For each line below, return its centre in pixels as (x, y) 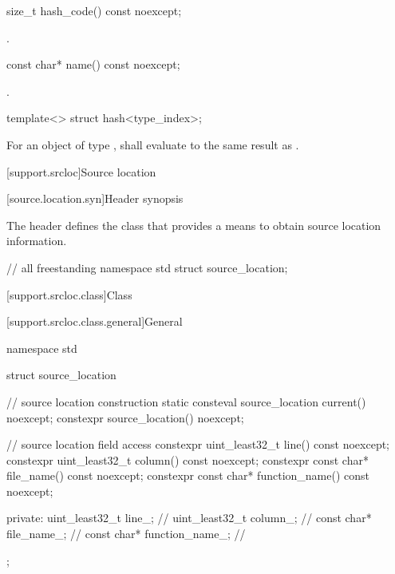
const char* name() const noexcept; (93, 64)
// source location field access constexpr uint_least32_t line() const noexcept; (198, 444)
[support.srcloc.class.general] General (95, 321)
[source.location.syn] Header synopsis (95, 198)
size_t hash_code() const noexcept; (94, 10)
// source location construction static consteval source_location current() (186, 401)
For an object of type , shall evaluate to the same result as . (153, 144)
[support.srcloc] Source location (81, 171)
